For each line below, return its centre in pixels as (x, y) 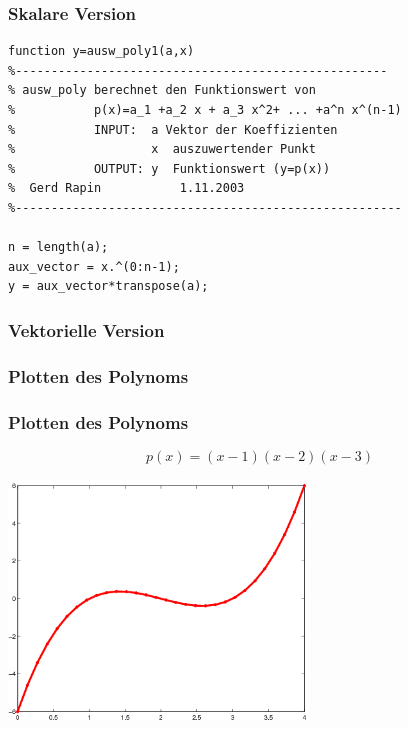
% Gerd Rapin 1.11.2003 (126, 188)
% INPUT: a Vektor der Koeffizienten (173, 129)
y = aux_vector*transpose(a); (108, 286)
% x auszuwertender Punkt (162, 149)
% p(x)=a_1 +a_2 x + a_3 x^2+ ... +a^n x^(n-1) (205, 110)
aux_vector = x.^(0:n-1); (94, 266)
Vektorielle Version (86, 329)
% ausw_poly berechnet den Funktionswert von (162, 90)
